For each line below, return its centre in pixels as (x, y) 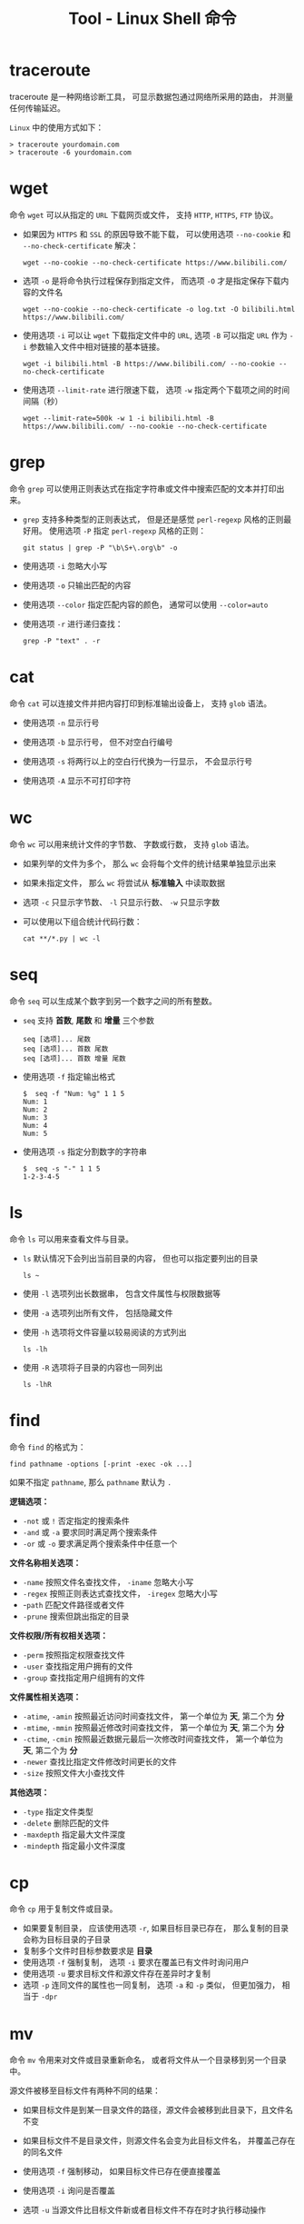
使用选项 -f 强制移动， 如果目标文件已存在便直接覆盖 (121, 2171)
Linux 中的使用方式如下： (57, 127)
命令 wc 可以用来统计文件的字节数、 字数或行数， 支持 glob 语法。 (132, 844)
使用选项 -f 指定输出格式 (69, 1076)
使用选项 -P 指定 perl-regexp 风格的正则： (127, 530)
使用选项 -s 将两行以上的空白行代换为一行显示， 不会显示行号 (137, 761)
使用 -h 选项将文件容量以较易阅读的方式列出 (104, 1331)
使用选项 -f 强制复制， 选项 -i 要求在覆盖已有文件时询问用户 (136, 1962)
